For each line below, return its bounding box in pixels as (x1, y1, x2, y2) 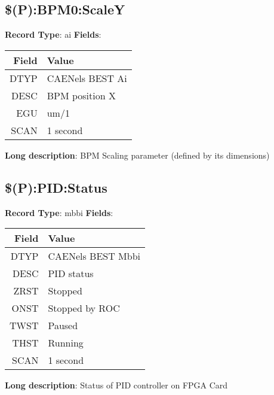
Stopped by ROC (48, 301, 120, 315)
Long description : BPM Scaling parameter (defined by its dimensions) (5, 148, 270, 161)
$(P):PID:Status (5, 178, 107, 196)
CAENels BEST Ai (47, 71, 127, 85)
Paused (48, 318, 78, 333)
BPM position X (47, 88, 116, 102)
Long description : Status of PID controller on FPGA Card (5, 379, 228, 391)
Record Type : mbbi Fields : (5, 206, 113, 218)
